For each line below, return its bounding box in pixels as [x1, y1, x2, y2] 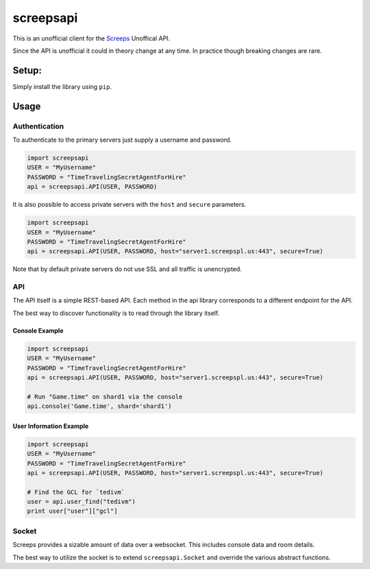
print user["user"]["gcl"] [27, 507, 118, 515]
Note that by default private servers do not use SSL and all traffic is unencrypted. [12, 265, 243, 273]
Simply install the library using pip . [12, 82, 112, 90]
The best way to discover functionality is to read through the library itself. [12, 309, 220, 317]
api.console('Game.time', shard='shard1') [27, 403, 172, 410]
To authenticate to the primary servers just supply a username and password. [12, 136, 232, 144]
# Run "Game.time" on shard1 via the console [27, 392, 183, 401]
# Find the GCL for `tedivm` [27, 488, 125, 496]
